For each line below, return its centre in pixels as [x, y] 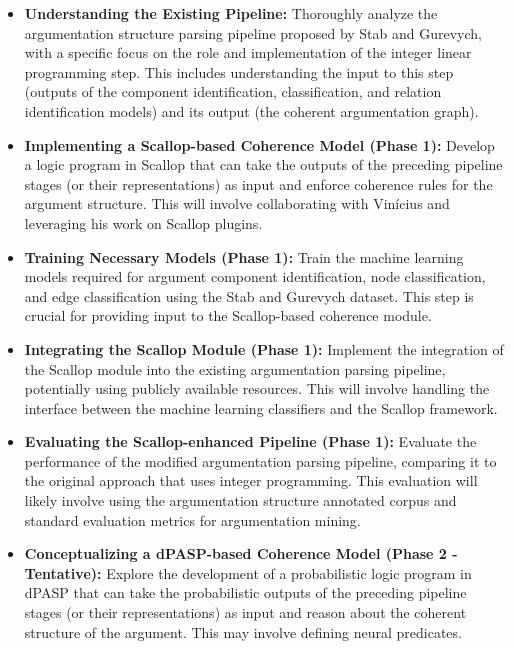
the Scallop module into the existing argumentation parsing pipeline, [235, 368]
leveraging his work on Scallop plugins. [143, 222]
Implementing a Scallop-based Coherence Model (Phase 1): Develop [259, 144]
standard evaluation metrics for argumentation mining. [192, 519]
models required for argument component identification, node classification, [255, 276]
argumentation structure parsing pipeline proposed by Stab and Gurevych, [253, 32]
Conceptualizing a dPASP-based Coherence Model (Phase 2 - [241, 553]
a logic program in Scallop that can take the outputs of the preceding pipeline [263, 164]
